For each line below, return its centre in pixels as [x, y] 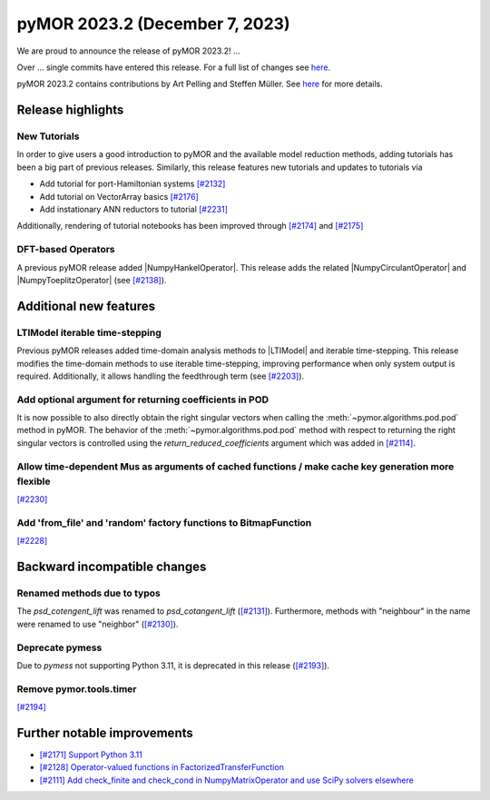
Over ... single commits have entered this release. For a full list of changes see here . [174, 67]
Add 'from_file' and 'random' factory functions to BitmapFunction [164, 522]
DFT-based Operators [66, 250]
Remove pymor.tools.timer [77, 688]
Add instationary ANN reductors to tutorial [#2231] [134, 210]
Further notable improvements [105, 732]
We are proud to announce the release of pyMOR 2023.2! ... [128, 51]
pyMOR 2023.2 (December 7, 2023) [153, 24]
